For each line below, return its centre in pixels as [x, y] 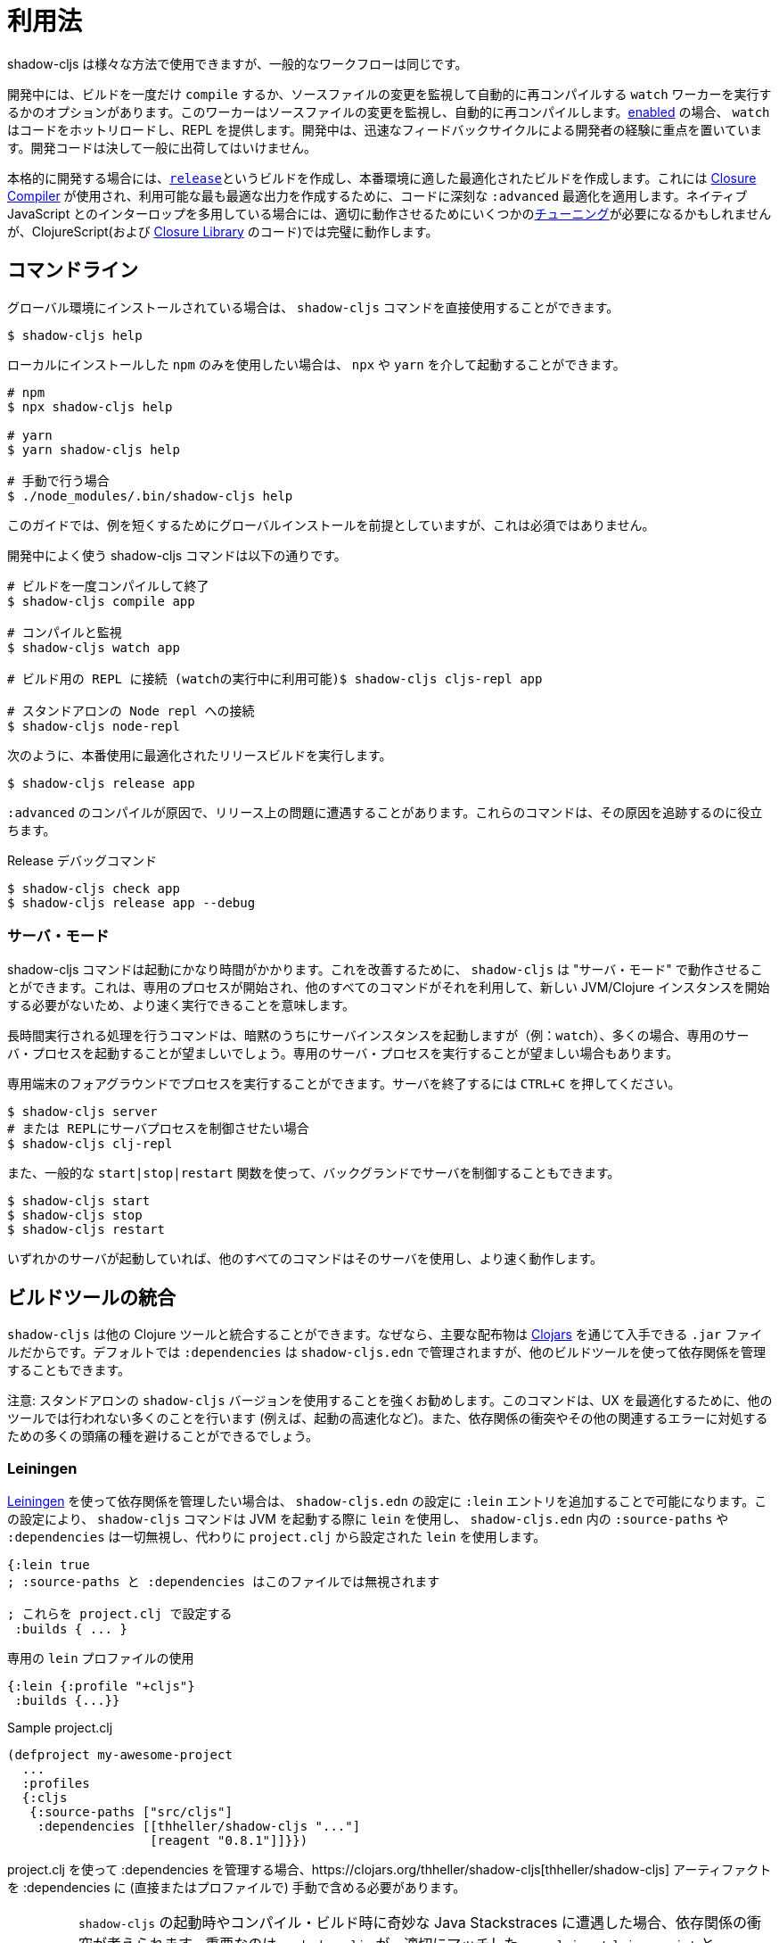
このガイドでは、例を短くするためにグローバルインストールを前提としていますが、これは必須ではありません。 [331, 525]
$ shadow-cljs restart [86, 1230]
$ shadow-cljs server [82, 1112]
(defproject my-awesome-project [120, 1754]
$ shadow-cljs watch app [94, 647]
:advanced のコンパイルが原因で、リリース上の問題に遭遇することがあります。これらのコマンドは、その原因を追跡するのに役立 [385, 812]
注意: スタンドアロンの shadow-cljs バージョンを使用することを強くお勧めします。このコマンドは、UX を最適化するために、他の [390, 1401]
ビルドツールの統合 [91, 1297]
